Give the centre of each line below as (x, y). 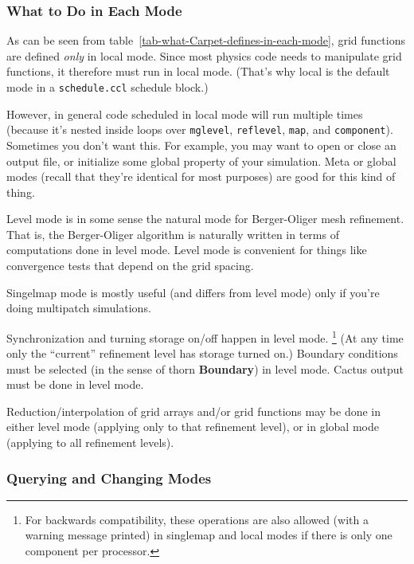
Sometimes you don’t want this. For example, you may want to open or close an (201, 145)
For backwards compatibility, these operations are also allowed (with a (197, 519)
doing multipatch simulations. (79, 308)
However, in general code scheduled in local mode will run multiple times (185, 114)
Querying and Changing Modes (109, 478)
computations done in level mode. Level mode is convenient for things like (187, 250)
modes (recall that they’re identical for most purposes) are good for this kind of (201, 176)
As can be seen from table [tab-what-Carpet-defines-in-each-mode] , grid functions (206, 40)
